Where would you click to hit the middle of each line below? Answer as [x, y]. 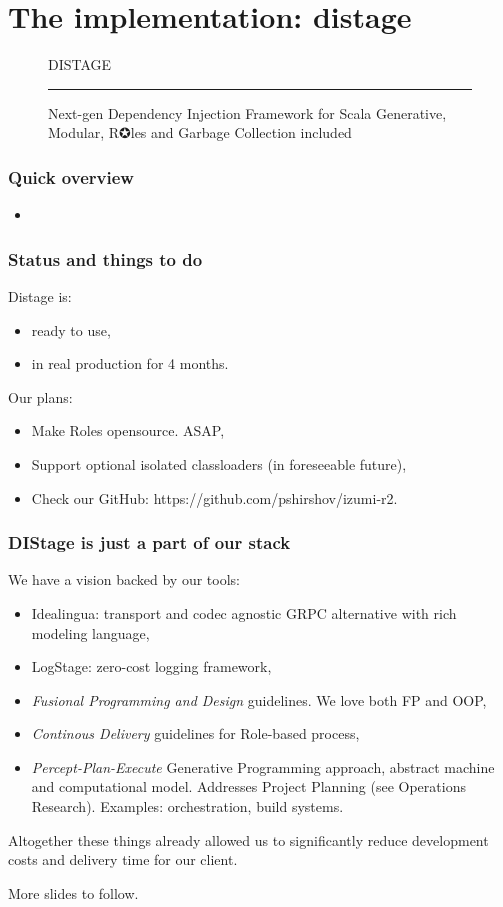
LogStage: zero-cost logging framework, [151, 666]
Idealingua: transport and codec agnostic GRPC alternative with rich [244, 612]
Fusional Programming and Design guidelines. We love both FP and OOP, [259, 699]
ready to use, [71, 329]
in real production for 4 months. [130, 363]
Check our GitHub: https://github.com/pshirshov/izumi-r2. [214, 497]
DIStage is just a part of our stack [149, 542]
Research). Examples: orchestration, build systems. [187, 806]
